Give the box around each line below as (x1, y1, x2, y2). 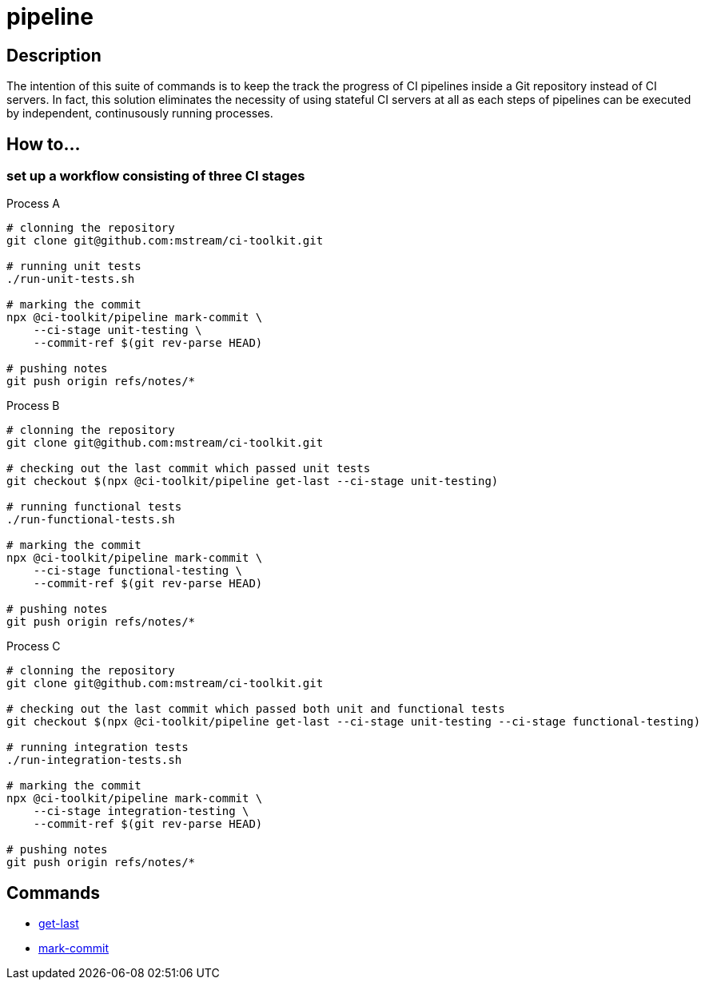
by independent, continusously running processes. (6, 106, 273, 121)
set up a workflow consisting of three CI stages (6, 168, 305, 185)
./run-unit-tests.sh (6, 272, 135, 286)
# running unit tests (6, 260, 141, 273)
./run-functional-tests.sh (6, 513, 175, 527)
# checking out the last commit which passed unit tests (6, 462, 371, 475)
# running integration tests (6, 741, 189, 754)
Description (6, 45, 102, 66)
